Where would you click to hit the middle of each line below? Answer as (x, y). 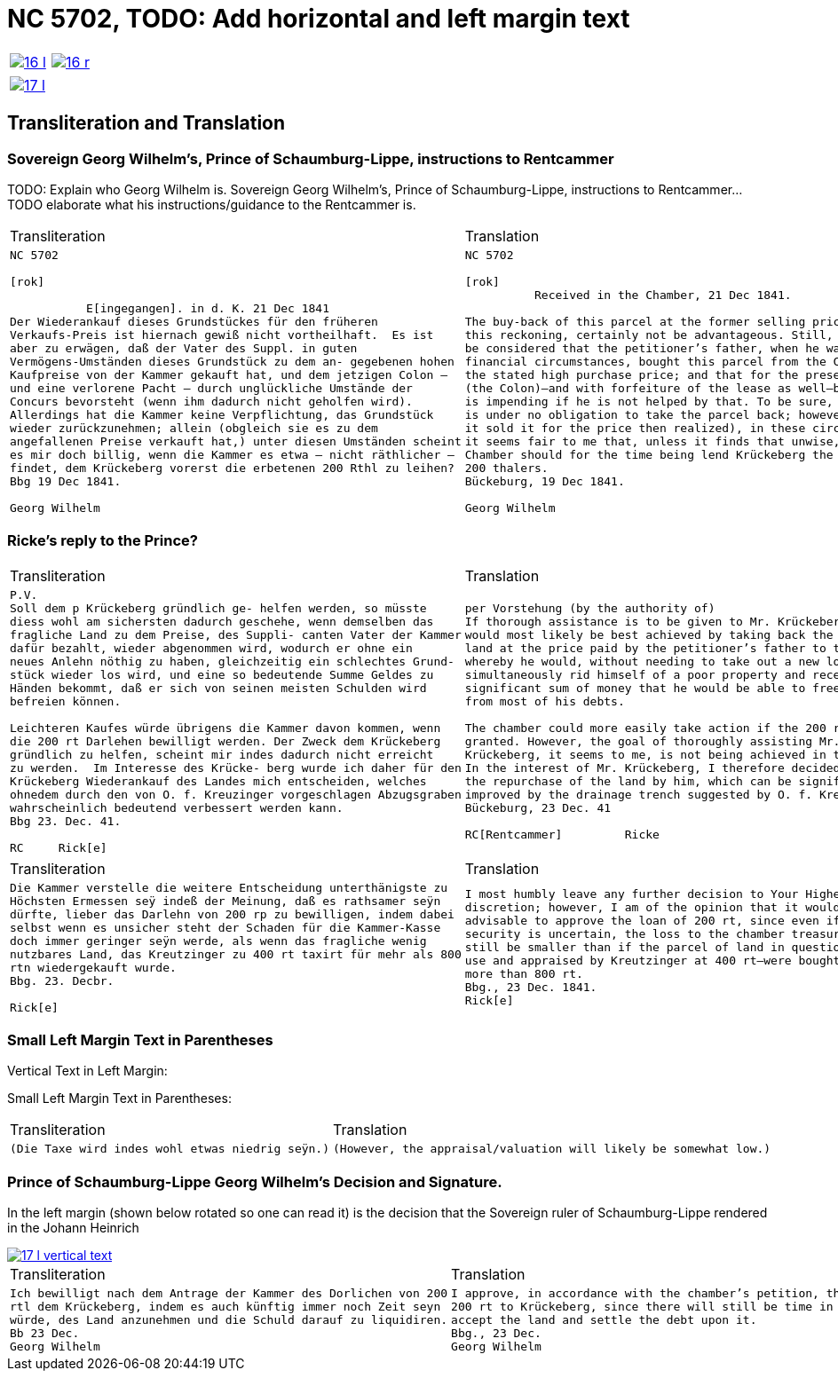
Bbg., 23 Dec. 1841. (531, 988)
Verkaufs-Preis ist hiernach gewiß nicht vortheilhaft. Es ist (222, 335)
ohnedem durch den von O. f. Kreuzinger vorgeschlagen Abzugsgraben (236, 794)
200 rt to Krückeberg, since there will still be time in (642, 1307)
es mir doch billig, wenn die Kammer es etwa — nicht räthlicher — (232, 454)
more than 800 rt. (524, 974)
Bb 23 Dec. (45, 1334)
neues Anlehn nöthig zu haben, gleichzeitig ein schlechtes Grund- (232, 661)
